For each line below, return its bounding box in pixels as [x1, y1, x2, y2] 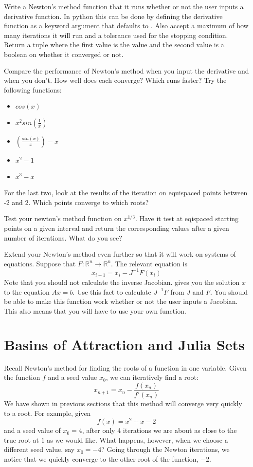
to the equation [4, 286, 50, 297]
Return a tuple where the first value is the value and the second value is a [4, 39, 224, 50]
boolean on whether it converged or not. [4, 49, 124, 59]
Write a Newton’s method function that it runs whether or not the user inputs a [4, 1, 244, 11]
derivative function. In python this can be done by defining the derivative [4, 11, 223, 21]
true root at [4, 434, 39, 445]
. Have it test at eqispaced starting [135, 213, 239, 224]
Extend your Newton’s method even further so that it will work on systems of [4, 249, 236, 259]
